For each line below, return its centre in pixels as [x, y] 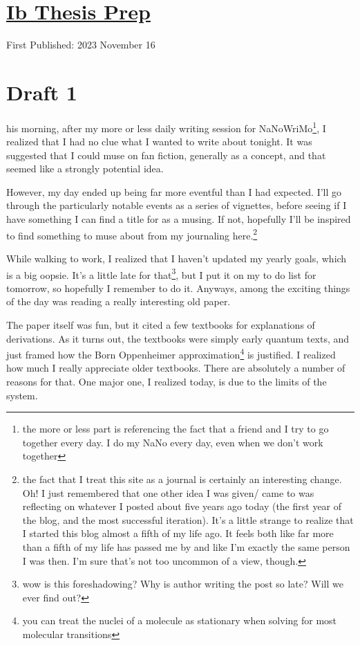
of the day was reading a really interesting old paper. [119, 301]
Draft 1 [42, 92]
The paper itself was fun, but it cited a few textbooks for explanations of [161, 324]
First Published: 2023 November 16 [81, 45]
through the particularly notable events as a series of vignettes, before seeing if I [177, 205]
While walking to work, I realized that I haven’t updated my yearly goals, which [177, 258]
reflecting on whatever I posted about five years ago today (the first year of [182, 506]
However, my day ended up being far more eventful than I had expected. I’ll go [174, 191]
